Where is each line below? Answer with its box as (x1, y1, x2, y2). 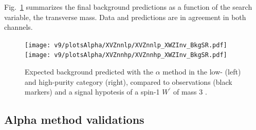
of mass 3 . (173, 86, 207, 97)
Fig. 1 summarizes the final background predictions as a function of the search (4, 2, 252, 12)
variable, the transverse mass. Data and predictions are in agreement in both (4, 11, 246, 22)
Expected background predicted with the (25, 66, 153, 77)
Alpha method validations (4, 112, 144, 127)
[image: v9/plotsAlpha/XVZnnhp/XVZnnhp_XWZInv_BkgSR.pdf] (25, 51, 227, 59)
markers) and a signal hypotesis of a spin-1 (25, 86, 160, 97)
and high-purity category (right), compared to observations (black (25, 76, 232, 87)
